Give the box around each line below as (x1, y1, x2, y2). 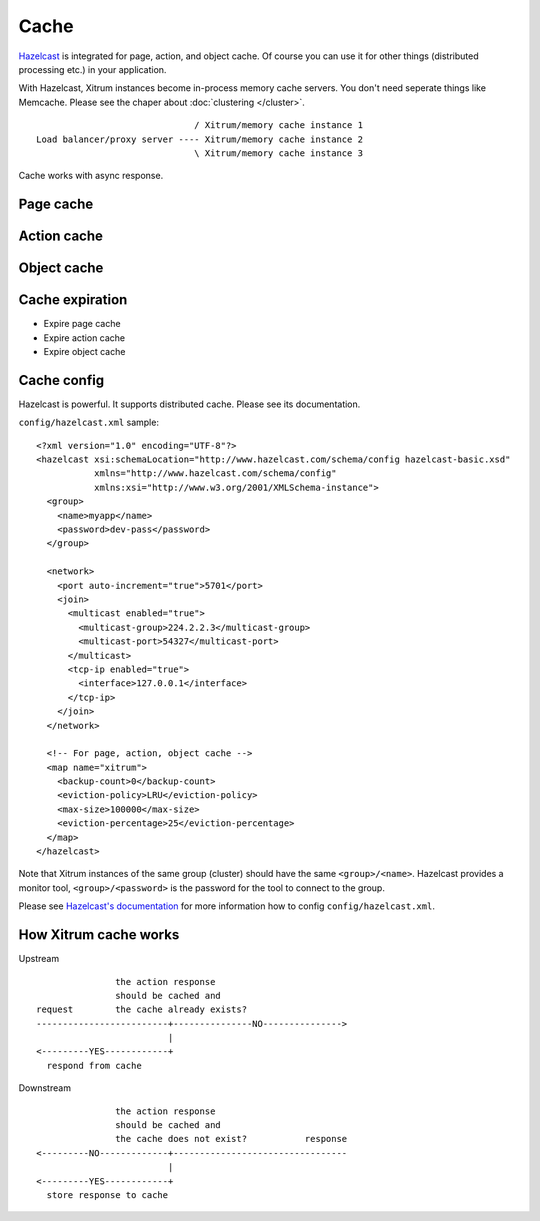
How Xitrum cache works (18, 926, 180, 944)
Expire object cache (43, 346, 126, 358)
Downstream (18, 1082, 72, 1094)
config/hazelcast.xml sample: (18, 416, 160, 429)
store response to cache (46, 1189, 169, 1200)
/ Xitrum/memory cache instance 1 (193, 120, 364, 131)
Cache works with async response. (18, 170, 164, 182)
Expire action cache (43, 331, 126, 344)
